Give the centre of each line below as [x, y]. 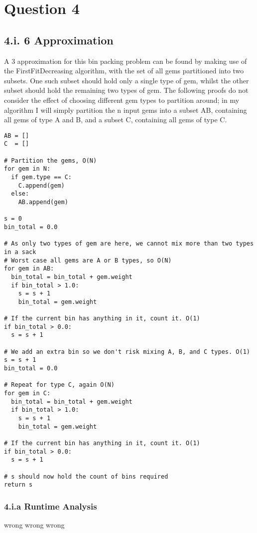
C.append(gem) [41, 185]
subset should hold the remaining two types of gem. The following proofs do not [126, 90]
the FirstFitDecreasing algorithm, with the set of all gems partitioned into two [124, 71]
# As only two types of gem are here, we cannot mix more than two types [129, 244]
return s [18, 485]
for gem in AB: [29, 269]
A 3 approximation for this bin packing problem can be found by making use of [126, 61]
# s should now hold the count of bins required [86, 476]
